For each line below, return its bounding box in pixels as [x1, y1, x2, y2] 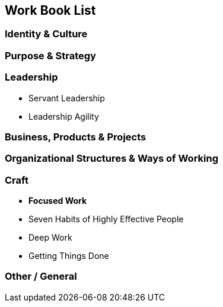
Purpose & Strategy [5, 49, 96, 62]
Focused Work [28, 196, 87, 206]
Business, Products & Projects [5, 130, 146, 143]
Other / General [5, 270, 77, 283]
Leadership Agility [28, 111, 99, 121]
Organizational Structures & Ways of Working [5, 152, 219, 165]
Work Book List [5, 3, 96, 18]
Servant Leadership [28, 92, 105, 103]
